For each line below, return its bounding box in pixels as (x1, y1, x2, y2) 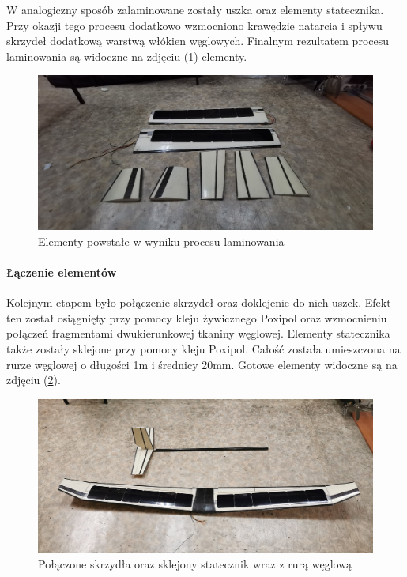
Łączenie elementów (6, 264, 117, 280)
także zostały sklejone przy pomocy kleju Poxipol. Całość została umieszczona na (6, 340, 401, 356)
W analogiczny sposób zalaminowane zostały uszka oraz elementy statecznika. (6, 2, 384, 17)
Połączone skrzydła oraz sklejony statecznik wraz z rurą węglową (38, 556, 352, 572)
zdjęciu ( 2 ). (6, 371, 61, 388)
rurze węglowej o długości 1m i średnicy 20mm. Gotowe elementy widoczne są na (6, 356, 398, 372)
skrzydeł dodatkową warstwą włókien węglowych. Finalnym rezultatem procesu (6, 32, 390, 49)
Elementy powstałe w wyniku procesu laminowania (38, 232, 285, 249)
